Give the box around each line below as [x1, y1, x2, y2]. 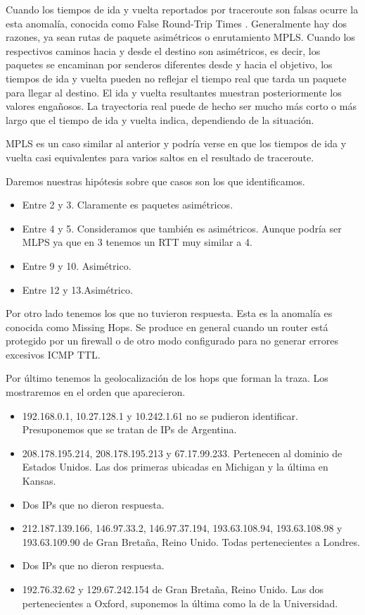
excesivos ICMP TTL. [6, 347, 101, 361]
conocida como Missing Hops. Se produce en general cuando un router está [6, 319, 328, 334]
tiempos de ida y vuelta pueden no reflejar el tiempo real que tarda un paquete [6, 70, 347, 85]
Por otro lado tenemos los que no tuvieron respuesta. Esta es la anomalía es [6, 306, 333, 321]
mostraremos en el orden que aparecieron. [6, 385, 186, 399]
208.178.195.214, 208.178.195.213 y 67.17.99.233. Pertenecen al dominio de [22, 445, 342, 460]
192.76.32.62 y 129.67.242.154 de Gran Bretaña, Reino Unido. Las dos [22, 582, 324, 596]
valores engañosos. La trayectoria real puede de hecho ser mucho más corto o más [6, 99, 357, 113]
